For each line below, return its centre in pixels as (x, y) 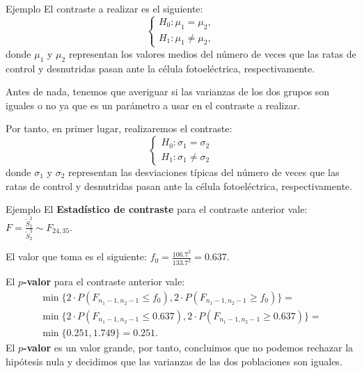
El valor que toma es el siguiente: (76, 256)
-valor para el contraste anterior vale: (104, 281)
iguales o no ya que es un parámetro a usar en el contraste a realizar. (153, 105)
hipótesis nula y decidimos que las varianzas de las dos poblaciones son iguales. (174, 361)
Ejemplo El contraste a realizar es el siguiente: (104, 8)
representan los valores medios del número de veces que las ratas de (212, 53)
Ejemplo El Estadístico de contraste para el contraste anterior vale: (157, 209)
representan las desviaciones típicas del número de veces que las (204, 172)
